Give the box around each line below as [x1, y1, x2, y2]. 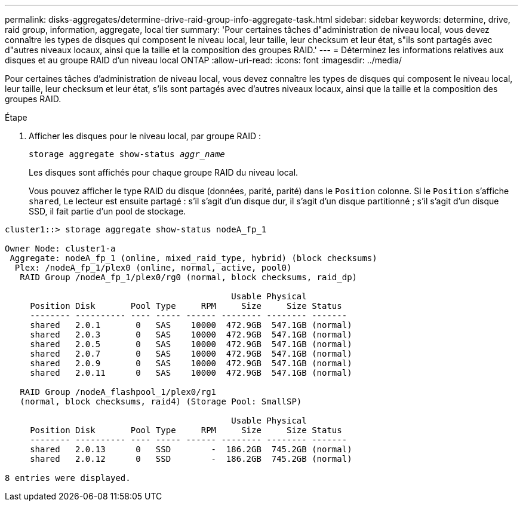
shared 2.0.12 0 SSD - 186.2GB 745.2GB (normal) [30, 454, 352, 464]
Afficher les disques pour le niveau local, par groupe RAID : [29, 131, 261, 141]
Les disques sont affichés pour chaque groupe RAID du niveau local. [29, 167, 299, 177]
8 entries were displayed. [5, 473, 131, 483]
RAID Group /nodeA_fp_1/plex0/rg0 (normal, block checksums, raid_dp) [20, 272, 358, 282]
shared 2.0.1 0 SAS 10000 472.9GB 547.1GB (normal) [30, 320, 352, 330]
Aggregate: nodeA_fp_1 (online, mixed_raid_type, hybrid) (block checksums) [10, 253, 377, 263]
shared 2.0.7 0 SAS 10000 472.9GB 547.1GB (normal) [30, 349, 352, 358]
